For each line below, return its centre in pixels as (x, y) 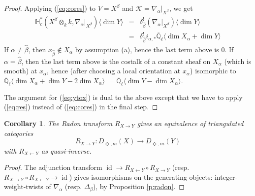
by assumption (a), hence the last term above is (147, 49)
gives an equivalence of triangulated (190, 123)
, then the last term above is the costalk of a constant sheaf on (116, 61)
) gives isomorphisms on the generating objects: (141, 177)
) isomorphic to (213, 71)
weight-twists (24, 186)
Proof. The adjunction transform (53, 167)
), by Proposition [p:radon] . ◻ (139, 186)
